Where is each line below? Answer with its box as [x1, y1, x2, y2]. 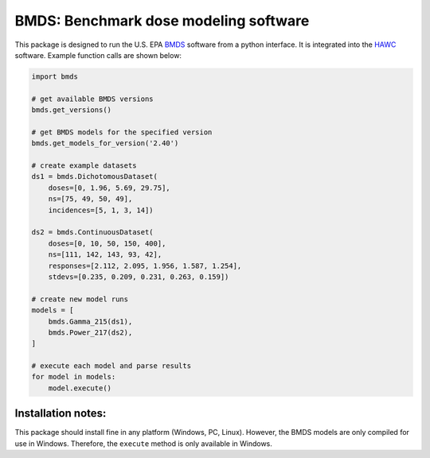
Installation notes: [14, 406, 107, 421]
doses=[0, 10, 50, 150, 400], [48, 239, 166, 248]
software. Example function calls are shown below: [14, 50, 182, 60]
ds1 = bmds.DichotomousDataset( [31, 172, 158, 181]
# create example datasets [31, 161, 137, 170]
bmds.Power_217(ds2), [48, 328, 133, 337]
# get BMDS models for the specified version [31, 127, 213, 137]
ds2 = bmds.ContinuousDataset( [31, 227, 154, 237]
